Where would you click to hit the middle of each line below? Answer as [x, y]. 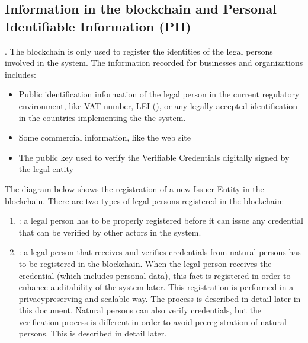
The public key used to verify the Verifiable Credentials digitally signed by [154, 157]
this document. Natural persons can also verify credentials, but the [140, 310]
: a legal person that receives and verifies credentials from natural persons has [160, 252]
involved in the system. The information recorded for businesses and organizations [154, 63]
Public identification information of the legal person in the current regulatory [159, 94]
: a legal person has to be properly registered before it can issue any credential [161, 220]
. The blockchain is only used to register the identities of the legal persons [139, 51]
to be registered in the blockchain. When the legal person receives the [145, 263]
